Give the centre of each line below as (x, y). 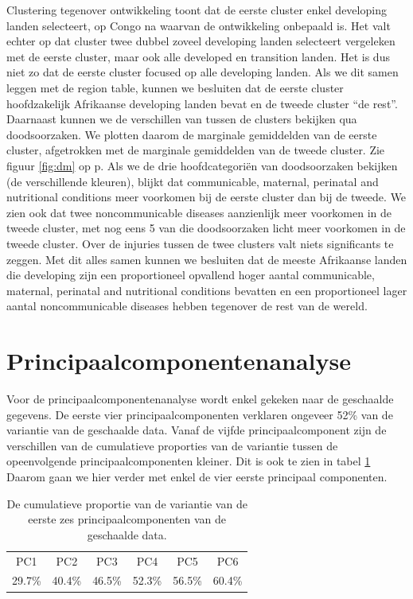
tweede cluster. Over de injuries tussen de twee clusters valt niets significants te (200, 243)
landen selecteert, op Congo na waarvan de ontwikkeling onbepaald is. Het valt (199, 25)
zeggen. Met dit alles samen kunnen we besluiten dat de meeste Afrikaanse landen (207, 259)
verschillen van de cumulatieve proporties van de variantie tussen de (172, 445)
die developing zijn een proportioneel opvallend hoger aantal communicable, (191, 275)
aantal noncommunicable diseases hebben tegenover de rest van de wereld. (187, 306)
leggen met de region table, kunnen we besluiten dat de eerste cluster (175, 87)
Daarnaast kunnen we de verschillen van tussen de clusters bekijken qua (182, 119)
